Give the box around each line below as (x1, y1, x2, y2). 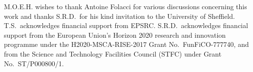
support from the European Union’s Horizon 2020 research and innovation (4, 29, 226, 40)
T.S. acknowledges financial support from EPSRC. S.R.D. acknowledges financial (4, 20, 248, 30)
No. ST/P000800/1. (4, 58, 64, 68)
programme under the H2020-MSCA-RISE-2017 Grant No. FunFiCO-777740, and (4, 39, 249, 49)
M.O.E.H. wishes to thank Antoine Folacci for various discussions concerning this (4, 1, 247, 11)
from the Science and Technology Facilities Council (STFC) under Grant (4, 48, 222, 58)
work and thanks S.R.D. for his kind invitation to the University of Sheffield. (4, 11, 235, 21)
